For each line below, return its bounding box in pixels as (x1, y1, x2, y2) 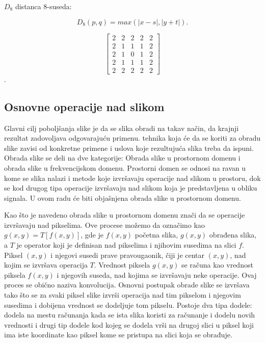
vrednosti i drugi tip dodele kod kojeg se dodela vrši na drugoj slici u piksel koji (4, 319, 254, 330)
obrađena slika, (209, 229, 257, 240)
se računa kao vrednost (181, 259, 253, 270)
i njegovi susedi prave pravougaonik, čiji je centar (50, 249, 205, 260)
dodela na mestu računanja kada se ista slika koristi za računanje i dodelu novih (4, 309, 255, 320)
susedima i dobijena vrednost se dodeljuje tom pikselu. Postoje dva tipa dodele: (4, 299, 252, 310)
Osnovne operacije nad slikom (4, 98, 165, 114)
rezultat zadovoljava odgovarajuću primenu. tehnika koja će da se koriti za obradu (4, 133, 261, 143)
